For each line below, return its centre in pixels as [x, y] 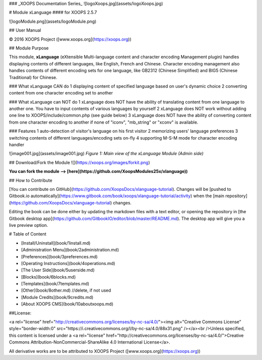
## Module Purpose [29, 48]
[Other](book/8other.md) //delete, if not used [66, 290]
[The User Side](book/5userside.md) [58, 270]
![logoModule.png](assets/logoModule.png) [53, 21]
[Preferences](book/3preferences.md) [59, 256]
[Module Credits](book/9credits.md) [57, 297]
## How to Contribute [31, 180]
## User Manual [25, 30]
